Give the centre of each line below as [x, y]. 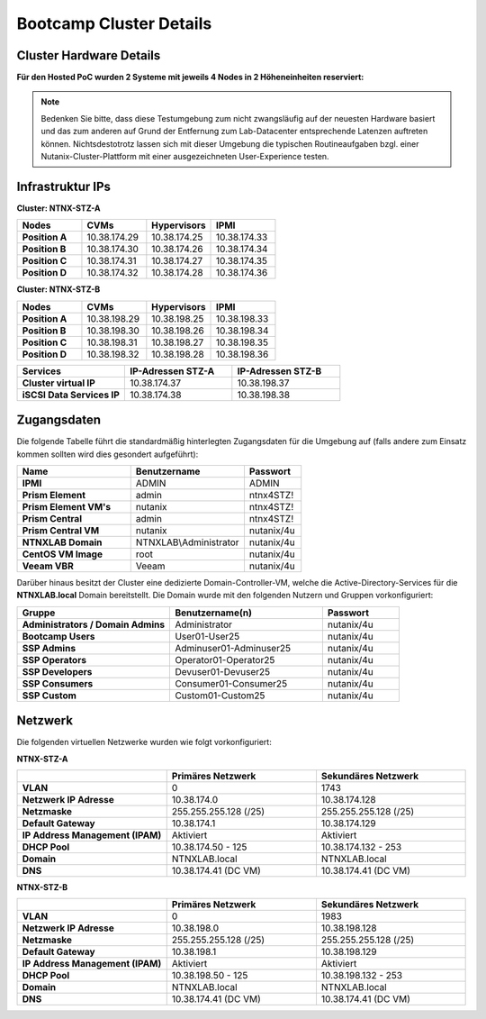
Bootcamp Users [58, 636]
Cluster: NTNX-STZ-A [58, 208]
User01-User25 [207, 636]
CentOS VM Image [63, 554]
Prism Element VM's [67, 507]
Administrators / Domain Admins [94, 624]
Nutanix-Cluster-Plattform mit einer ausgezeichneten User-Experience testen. [185, 157]
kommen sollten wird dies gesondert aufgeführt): [108, 454]
